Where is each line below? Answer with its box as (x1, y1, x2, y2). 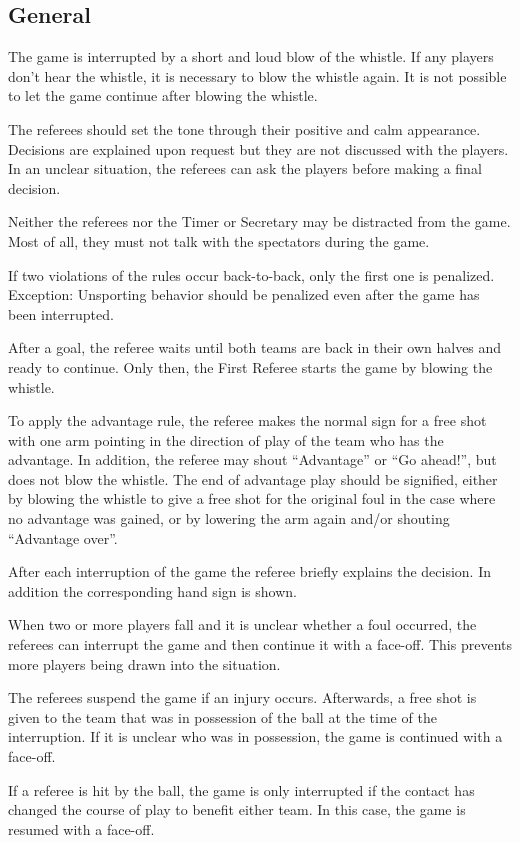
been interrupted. (8, 303, 114, 324)
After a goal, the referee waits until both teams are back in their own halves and (8, 337, 502, 358)
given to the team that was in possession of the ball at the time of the (8, 706, 437, 727)
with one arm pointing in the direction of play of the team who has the (8, 429, 444, 450)
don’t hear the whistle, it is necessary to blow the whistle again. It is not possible (8, 65, 507, 86)
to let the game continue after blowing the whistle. (8, 85, 318, 106)
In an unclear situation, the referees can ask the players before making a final (8, 158, 482, 179)
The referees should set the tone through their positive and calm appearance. (8, 118, 481, 139)
